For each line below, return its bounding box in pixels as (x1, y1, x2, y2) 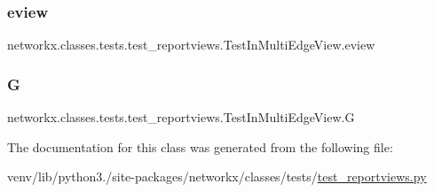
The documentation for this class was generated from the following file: (7, 137, 393, 156)
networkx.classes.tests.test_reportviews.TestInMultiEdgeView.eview (7, 35, 375, 54)
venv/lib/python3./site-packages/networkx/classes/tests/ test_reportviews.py (7, 167, 427, 186)
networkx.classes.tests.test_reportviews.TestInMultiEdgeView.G (7, 108, 355, 127)
